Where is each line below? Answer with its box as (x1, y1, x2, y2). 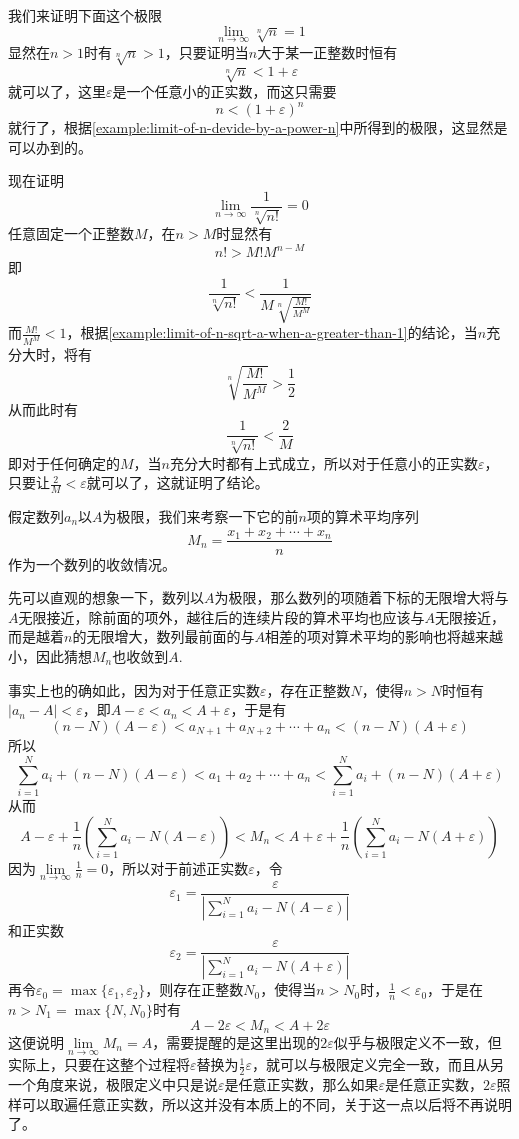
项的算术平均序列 (306, 505, 419, 526)
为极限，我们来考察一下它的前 (102, 505, 299, 526)
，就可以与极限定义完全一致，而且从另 (251, 1054, 504, 1075)
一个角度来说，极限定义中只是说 (8, 1074, 218, 1095)
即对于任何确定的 (8, 452, 120, 473)
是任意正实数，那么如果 (224, 1074, 379, 1095)
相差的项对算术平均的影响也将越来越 (264, 626, 503, 647)
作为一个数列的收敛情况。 (8, 553, 176, 574)
